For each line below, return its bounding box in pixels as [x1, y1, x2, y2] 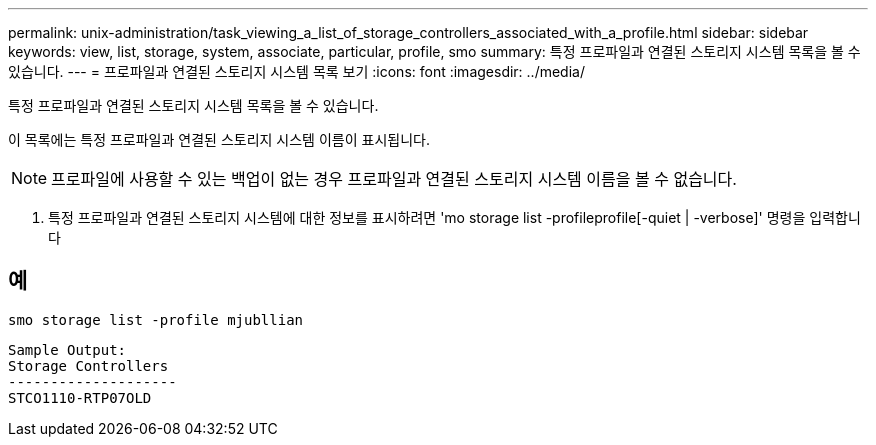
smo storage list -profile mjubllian [8, 311, 304, 328]
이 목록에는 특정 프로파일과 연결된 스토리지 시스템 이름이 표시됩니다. [8, 131, 430, 148]
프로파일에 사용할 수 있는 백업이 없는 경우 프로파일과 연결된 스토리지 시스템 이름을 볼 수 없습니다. [51, 169, 737, 189]
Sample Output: [8, 341, 127, 358]
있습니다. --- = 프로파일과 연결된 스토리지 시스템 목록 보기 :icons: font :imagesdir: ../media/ [8, 63, 585, 80]
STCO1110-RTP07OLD [8, 389, 152, 406]
